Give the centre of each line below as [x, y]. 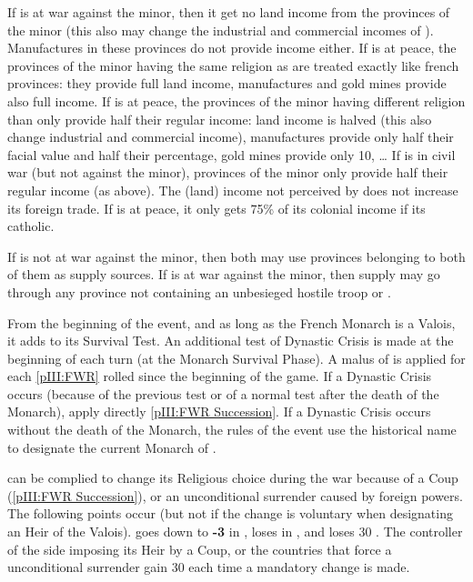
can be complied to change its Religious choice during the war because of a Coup [233, 478]
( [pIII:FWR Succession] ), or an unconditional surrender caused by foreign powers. [235, 495]
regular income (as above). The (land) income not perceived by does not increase [233, 190]
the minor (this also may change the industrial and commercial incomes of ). [221, 30]
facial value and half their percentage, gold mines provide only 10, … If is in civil [231, 154]
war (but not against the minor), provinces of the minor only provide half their [228, 172]
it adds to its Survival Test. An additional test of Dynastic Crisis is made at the [231, 341]
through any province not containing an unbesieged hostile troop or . [199, 291]
